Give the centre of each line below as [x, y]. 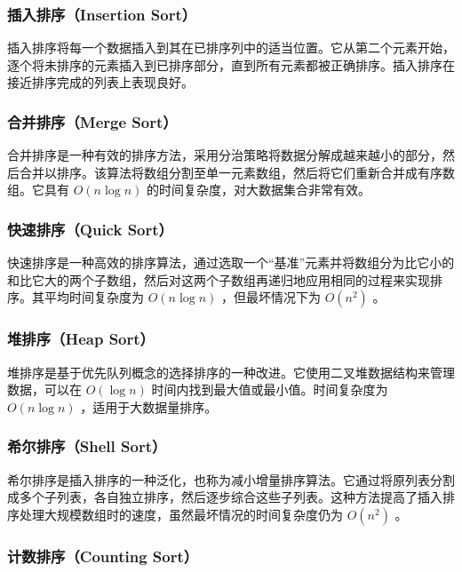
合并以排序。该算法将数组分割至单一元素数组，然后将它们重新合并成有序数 [237, 172]
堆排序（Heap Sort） [81, 339]
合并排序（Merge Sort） [92, 121]
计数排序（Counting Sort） [103, 556]
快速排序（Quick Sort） [90, 229]
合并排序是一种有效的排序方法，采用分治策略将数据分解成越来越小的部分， [225, 155]
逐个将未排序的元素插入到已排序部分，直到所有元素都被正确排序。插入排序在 [231, 64]
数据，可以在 [44, 389]
